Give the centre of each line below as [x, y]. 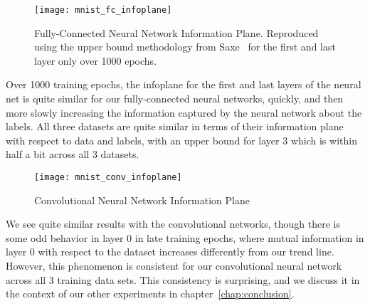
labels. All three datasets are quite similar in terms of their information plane [175, 126]
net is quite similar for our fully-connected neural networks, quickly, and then [175, 99]
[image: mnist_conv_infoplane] [108, 177]
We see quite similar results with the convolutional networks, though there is [173, 224]
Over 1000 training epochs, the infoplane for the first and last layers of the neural [184, 84]
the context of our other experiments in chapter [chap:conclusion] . [150, 294]
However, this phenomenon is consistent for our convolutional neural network [174, 266]
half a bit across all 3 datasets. [73, 154]
